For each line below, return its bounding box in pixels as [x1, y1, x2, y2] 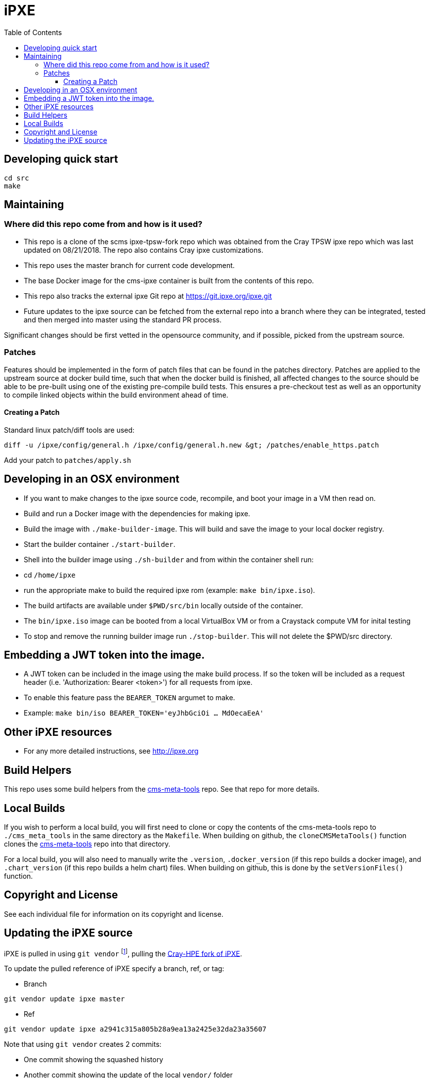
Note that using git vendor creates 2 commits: [4, 1040, 162, 1049]
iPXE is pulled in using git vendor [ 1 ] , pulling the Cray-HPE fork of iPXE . [4, 947, 242, 958]
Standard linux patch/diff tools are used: [4, 425, 135, 434]
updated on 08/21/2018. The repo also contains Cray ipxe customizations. [24, 245, 263, 254]
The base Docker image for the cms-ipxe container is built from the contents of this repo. [24, 276, 314, 285]
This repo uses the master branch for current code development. [24, 261, 235, 269]
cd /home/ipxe [24, 570, 76, 579]
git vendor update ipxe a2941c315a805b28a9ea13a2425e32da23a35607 [4, 1025, 267, 1033]
